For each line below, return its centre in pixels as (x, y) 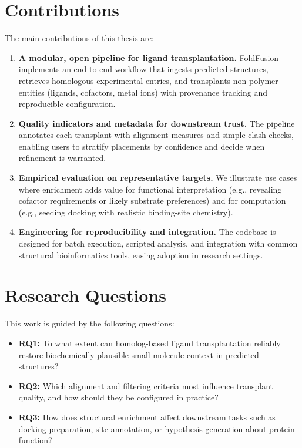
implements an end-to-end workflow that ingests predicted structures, (143, 69)
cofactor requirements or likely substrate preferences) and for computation (152, 201)
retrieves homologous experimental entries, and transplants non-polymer (148, 80)
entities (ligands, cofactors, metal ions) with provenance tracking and (143, 92)
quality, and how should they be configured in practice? (118, 397)
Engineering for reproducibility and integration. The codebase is (147, 232)
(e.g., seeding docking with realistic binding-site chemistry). (126, 212)
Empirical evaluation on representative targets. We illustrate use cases (158, 178)
